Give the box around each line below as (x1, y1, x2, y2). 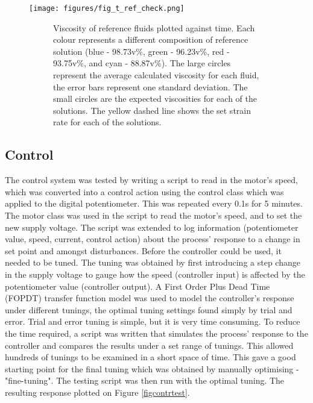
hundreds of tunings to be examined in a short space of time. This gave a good (5, 351, 296, 363)
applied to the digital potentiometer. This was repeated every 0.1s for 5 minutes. (5, 197, 303, 210)
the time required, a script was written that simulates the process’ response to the (5, 326, 308, 339)
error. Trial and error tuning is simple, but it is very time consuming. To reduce (5, 315, 300, 328)
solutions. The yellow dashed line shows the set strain (53, 104, 251, 116)
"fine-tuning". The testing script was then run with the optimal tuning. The (5, 374, 285, 387)
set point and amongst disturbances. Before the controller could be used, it (5, 244, 282, 257)
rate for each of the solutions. (53, 116, 162, 128)
